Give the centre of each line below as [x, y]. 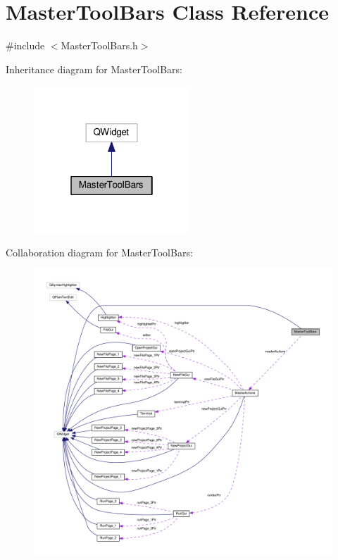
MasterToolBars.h [99, 45]
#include [25, 45]
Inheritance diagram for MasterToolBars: [94, 69]
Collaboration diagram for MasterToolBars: [99, 252]
